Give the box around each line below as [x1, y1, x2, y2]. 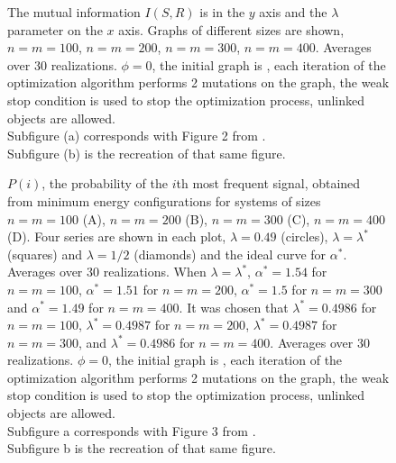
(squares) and [7, 244, 83, 263]
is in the [199, 3, 245, 21]
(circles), [281, 227, 328, 246]
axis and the [259, 3, 327, 21]
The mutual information [7, 3, 141, 21]
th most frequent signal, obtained [176, 174, 361, 193]
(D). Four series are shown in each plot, [7, 227, 226, 246]
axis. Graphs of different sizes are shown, [118, 20, 345, 39]
